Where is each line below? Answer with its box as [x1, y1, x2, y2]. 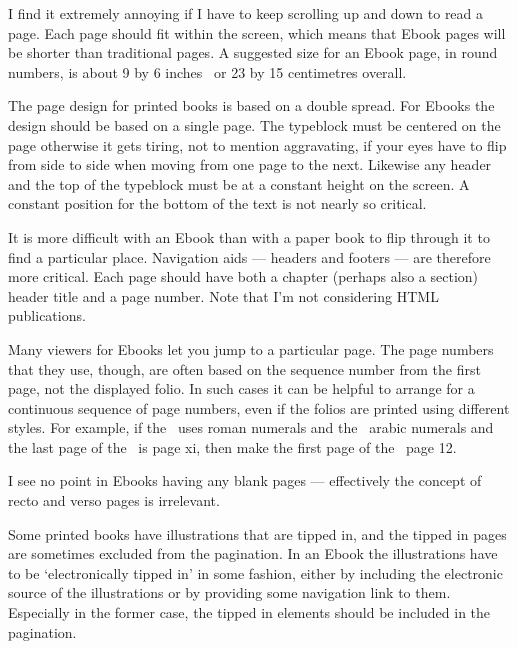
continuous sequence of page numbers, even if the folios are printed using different [8, 397, 510, 418]
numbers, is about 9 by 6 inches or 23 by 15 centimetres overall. [8, 61, 407, 82]
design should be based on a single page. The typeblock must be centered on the [8, 114, 501, 135]
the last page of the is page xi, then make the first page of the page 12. [8, 436, 457, 457]
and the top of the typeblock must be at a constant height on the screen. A [8, 173, 470, 194]
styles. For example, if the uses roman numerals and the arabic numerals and [8, 417, 494, 438]
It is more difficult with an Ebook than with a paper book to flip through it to [8, 226, 490, 247]
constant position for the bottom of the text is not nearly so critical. [8, 193, 427, 214]
